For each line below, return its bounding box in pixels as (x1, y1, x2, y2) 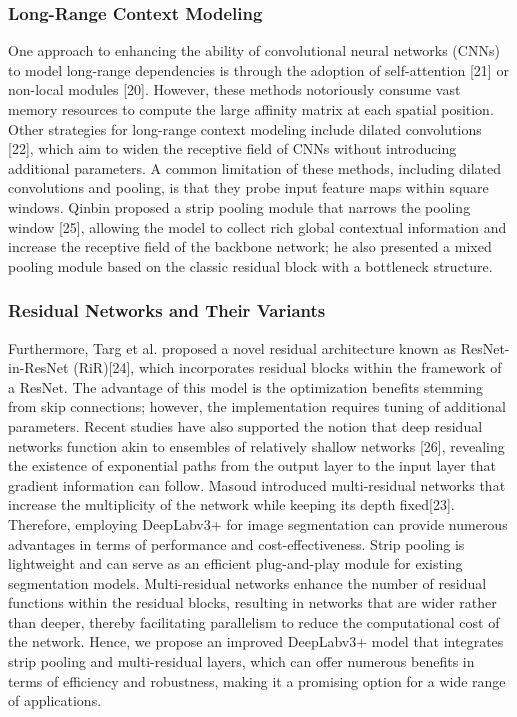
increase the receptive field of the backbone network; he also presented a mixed (8, 236, 492, 257)
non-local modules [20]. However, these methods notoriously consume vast (8, 79, 461, 100)
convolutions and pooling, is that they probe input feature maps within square (8, 177, 489, 198)
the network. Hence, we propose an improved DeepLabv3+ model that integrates (8, 631, 504, 652)
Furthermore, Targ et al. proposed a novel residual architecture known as (8, 337, 456, 358)
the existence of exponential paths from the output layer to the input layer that (8, 455, 496, 476)
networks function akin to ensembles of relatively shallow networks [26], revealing (8, 435, 505, 456)
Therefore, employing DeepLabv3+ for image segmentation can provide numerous (8, 513, 508, 534)
